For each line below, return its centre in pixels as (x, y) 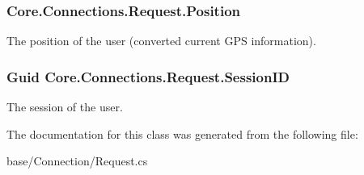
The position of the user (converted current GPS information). (161, 41)
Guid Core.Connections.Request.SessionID (148, 76)
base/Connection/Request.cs (77, 161)
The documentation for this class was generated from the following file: (182, 133)
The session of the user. (65, 107)
